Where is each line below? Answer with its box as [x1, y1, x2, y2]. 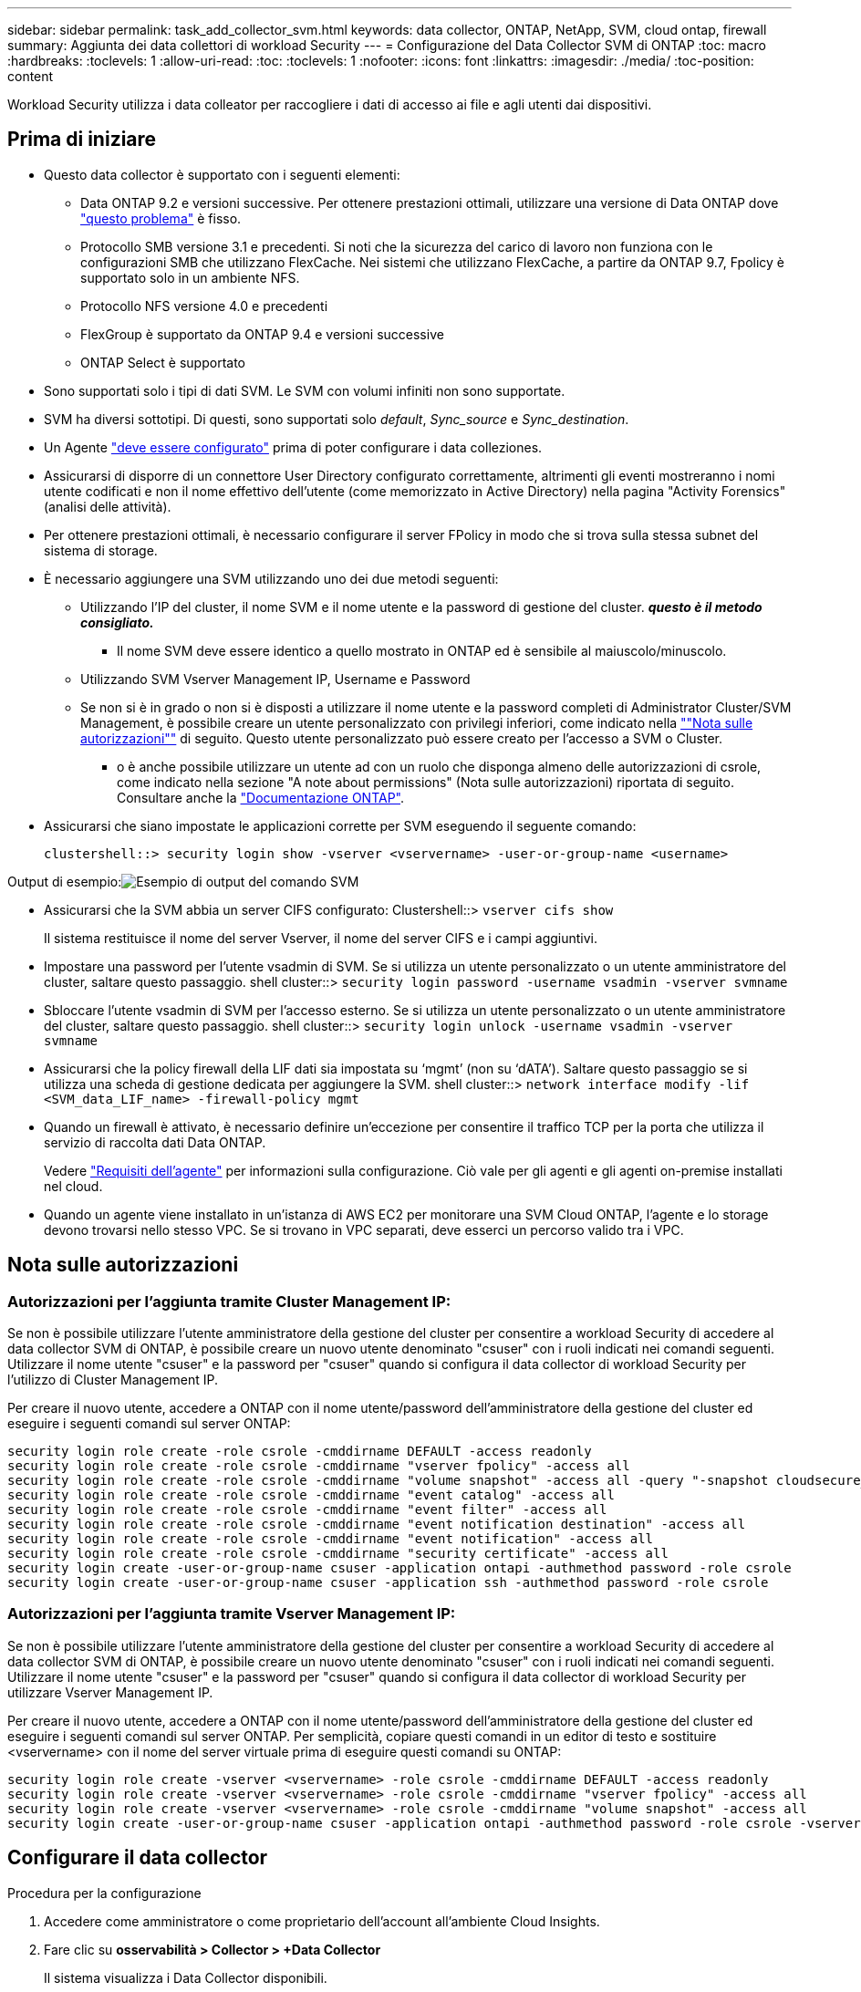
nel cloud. [44, 1178, 103, 1194]
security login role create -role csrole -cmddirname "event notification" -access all [7, 1531, 654, 1547]
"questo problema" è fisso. [80, 210, 242, 226]
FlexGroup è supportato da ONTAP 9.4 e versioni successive [80, 326, 444, 342]
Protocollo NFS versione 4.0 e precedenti [80, 297, 328, 314]
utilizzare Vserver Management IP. [7, 1684, 213, 1700]
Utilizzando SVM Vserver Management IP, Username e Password [80, 670, 471, 687]
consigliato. [80, 614, 154, 630]
